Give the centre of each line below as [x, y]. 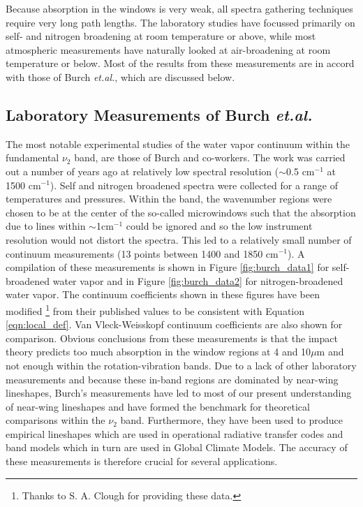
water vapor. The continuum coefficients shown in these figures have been [163, 294]
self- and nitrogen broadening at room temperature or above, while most [161, 36]
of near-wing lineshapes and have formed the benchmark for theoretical [158, 406]
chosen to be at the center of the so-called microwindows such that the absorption [181, 212]
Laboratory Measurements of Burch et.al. [159, 114]
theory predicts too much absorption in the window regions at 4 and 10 [158, 352]
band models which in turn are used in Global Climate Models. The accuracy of [177, 447]
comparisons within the [55, 420]
